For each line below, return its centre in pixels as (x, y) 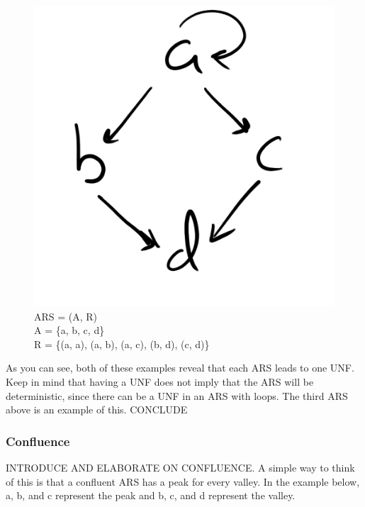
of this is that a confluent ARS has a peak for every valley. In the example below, (183, 481)
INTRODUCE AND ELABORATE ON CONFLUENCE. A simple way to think (180, 467)
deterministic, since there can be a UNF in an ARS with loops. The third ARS (177, 395)
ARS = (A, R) (66, 316)
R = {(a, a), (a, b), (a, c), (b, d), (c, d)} (122, 344)
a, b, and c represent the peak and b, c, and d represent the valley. (151, 495)
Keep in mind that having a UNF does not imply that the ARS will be (160, 381)
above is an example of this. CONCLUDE (97, 409)
